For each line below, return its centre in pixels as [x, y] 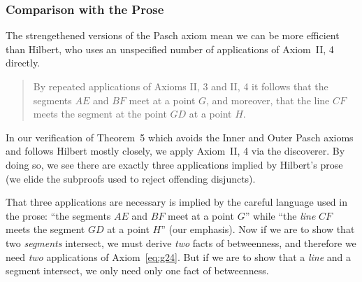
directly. [23, 63]
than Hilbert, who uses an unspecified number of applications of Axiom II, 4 [170, 49]
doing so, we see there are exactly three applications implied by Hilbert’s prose [174, 164]
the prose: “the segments [58, 215]
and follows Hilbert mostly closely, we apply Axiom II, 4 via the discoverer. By [175, 151]
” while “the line [280, 215]
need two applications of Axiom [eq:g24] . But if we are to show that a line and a [179, 256]
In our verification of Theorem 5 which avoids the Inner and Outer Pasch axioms [180, 137]
